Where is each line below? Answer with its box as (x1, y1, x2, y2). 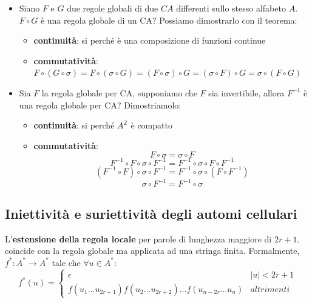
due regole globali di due (67, 2, 158, 14)
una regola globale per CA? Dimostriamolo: (19, 98, 181, 111)
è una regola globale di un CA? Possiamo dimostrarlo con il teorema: (40, 13, 297, 26)
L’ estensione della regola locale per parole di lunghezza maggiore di (5, 232, 272, 245)
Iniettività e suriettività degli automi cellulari (5, 204, 297, 222)
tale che (52, 256, 81, 268)
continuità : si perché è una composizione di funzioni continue (33, 34, 266, 47)
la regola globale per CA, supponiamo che (41, 86, 197, 99)
